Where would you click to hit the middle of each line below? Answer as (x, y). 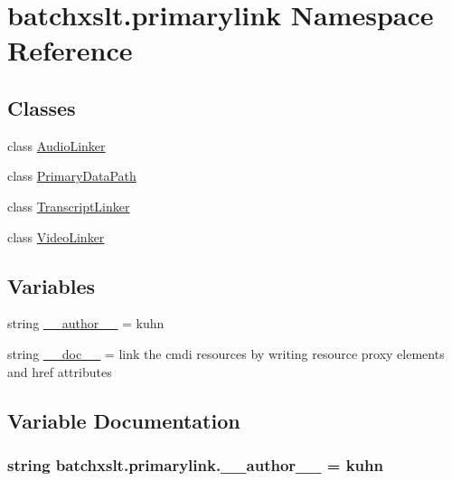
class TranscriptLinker (69, 206)
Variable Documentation (124, 420)
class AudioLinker (56, 145)
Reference (70, 50)
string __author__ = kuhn (86, 323)
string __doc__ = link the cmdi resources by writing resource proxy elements (226, 353)
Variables (52, 285)
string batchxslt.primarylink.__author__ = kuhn (195, 464)
